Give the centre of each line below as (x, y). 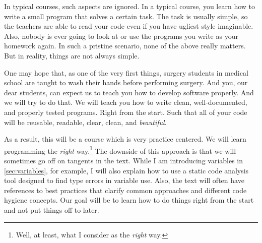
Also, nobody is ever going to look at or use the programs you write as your (121, 36)
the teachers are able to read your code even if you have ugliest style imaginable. (129, 26)
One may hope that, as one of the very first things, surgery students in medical (126, 72)
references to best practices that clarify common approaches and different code (125, 190)
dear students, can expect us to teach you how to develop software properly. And (129, 92)
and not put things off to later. (52, 209)
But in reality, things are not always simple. (72, 55)
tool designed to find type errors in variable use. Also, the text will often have (124, 180)
